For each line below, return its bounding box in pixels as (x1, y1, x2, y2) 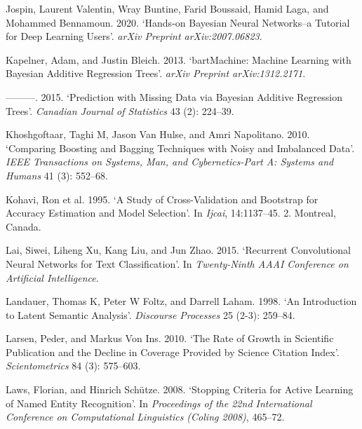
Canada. (6, 219, 41, 233)
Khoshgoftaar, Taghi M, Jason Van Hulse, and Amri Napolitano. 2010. (6, 127, 310, 142)
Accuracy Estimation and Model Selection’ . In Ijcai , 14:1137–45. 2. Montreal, (6, 205, 336, 220)
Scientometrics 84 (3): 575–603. (6, 358, 141, 373)
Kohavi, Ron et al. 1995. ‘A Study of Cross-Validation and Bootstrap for (6, 191, 319, 206)
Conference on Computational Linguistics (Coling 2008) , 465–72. (6, 409, 285, 424)
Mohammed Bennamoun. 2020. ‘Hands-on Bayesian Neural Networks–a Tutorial (6, 15, 350, 29)
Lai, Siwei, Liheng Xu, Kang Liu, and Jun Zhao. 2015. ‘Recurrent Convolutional (6, 243, 351, 257)
